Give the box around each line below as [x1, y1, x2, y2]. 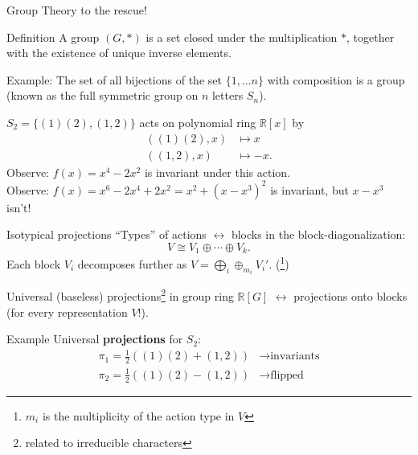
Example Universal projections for [6, 330, 183, 347]
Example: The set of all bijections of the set [6, 71, 222, 88]
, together [346, 28, 395, 45]
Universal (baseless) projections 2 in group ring [6, 285, 234, 305]
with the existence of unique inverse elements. [6, 44, 232, 61]
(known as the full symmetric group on [6, 87, 199, 104]
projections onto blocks [293, 288, 408, 305]
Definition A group [6, 28, 100, 45]
